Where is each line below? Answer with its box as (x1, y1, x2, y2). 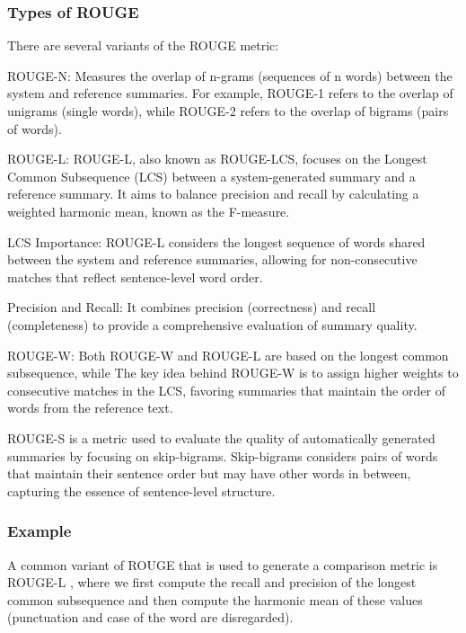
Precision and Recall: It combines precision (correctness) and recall (7, 298, 376, 316)
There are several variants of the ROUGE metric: (7, 36, 279, 55)
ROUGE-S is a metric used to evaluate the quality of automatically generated (7, 428, 435, 447)
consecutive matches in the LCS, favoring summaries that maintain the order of (7, 380, 445, 399)
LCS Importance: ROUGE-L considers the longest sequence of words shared (7, 232, 426, 251)
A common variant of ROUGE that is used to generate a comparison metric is (7, 555, 438, 574)
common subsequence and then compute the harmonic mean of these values (7, 590, 423, 609)
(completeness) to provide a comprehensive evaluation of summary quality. (7, 315, 418, 334)
